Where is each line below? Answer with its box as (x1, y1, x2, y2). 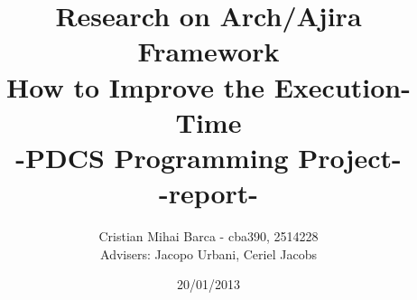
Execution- (273, 68, 411, 105)
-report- (158, 174, 259, 211)
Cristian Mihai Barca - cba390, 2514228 (98, 227, 319, 246)
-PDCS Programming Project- (15, 138, 402, 175)
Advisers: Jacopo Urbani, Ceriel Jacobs (100, 244, 317, 263)
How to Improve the (6, 68, 264, 105)
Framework (137, 33, 280, 70)
